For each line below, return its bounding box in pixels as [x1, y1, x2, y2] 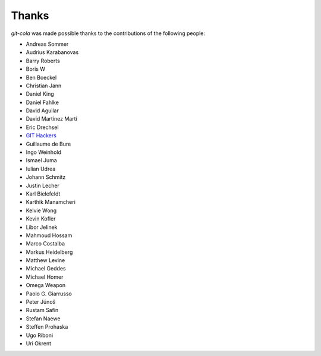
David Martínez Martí [26, 115, 77, 122]
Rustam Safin [26, 307, 59, 314]
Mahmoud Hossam [26, 232, 73, 239]
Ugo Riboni [26, 332, 53, 339]
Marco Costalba [26, 240, 65, 247]
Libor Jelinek [26, 223, 58, 231]
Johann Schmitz [26, 174, 66, 181]
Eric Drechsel [26, 124, 59, 131]
